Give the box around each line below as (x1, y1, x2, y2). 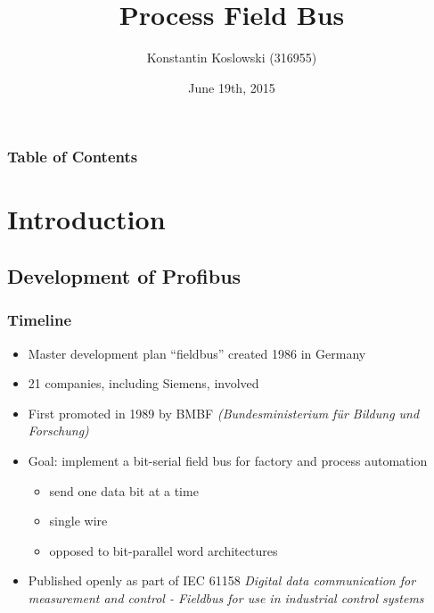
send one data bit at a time (49, 481, 199, 500)
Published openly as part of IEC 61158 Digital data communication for (28, 571, 416, 590)
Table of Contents (7, 145, 138, 168)
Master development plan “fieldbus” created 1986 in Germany (28, 344, 366, 362)
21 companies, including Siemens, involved (28, 374, 259, 393)
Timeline (7, 309, 72, 331)
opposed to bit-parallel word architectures (49, 541, 278, 559)
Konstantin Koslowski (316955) (146, 48, 317, 67)
